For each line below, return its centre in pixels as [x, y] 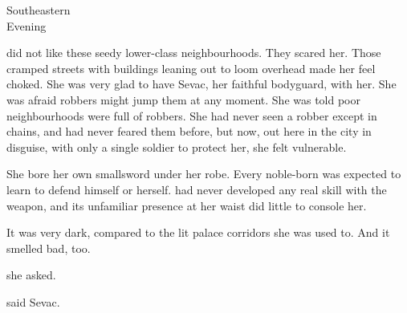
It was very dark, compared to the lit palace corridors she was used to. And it [198, 232]
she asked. [31, 275]
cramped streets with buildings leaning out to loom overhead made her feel [191, 68]
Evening [26, 25]
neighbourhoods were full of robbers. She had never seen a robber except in [192, 115]
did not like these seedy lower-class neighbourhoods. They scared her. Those [194, 53]
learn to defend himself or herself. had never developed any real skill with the [197, 189]
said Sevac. [33, 301]
